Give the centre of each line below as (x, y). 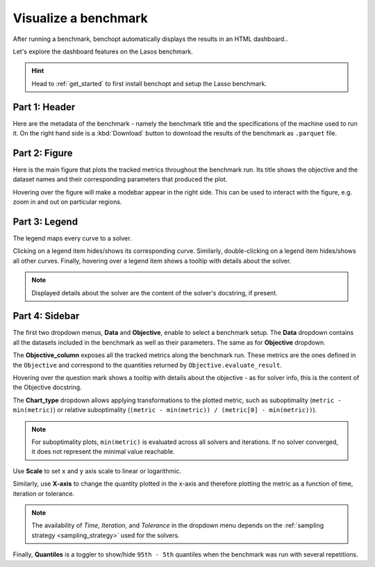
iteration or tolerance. (44, 493)
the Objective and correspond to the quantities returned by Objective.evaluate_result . (148, 365)
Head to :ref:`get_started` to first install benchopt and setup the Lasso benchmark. (149, 83)
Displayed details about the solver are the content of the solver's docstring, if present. (155, 293)
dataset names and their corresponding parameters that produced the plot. (120, 179)
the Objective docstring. (48, 387)
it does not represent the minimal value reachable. (103, 452)
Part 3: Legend (45, 221)
